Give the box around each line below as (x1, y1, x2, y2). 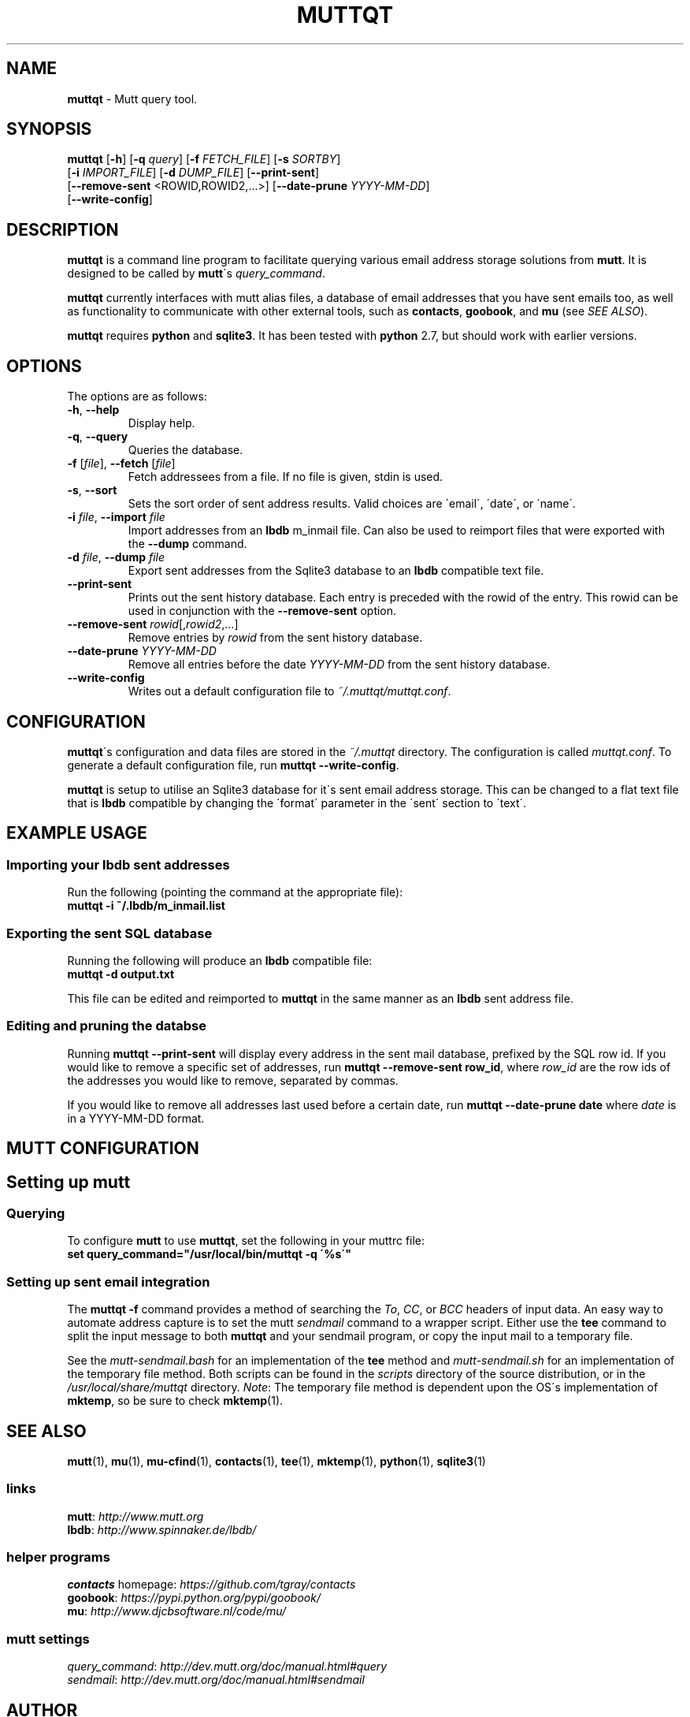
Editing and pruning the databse (6, 1018, 206, 1034)
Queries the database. (128, 443, 243, 457)
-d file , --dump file (67, 550, 165, 564)
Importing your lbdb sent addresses (6, 856, 230, 873)
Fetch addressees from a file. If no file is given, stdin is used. (128, 470, 443, 484)
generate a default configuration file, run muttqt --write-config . (67, 758, 399, 772)
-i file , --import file (67, 510, 165, 524)
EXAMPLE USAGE (6, 823, 147, 844)
